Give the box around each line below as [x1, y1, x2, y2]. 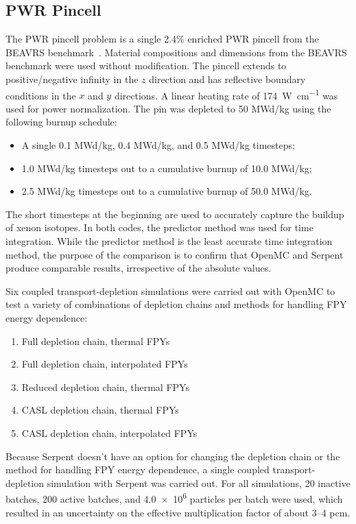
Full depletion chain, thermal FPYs [21, 333, 170, 348]
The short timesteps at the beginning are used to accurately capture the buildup [5, 206, 344, 221]
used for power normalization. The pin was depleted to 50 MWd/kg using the [5, 101, 331, 115]
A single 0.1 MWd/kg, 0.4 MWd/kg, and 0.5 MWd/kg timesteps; [21, 138, 295, 152]
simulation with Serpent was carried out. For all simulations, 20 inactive [47, 475, 351, 490]
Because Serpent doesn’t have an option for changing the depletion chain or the [5, 449, 340, 463]
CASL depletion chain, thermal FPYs [21, 403, 179, 417]
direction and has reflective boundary [149, 71, 306, 86]
